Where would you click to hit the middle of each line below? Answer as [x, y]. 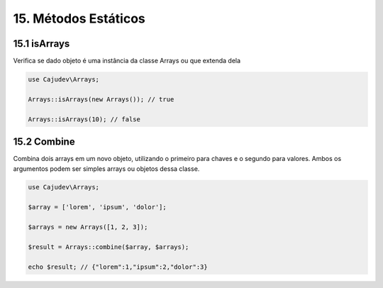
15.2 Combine [44, 142]
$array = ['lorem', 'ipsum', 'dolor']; [97, 207]
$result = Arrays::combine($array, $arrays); [109, 247]
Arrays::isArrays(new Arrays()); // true [101, 99]
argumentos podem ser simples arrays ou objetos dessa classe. [106, 168]
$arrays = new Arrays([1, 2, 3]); [88, 227]
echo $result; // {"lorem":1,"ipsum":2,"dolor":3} [118, 267]
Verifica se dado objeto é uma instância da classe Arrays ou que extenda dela [127, 61]
